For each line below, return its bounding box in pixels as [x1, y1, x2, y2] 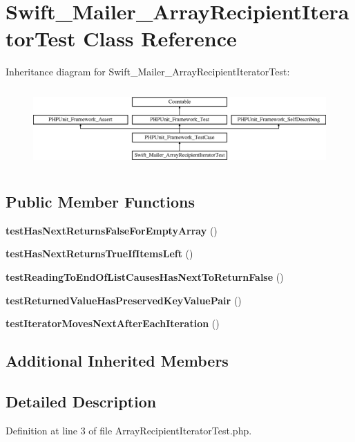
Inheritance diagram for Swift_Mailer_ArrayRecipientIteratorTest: [6, 64, 290, 79]
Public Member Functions [6, 191, 195, 212]
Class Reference [83, 24, 237, 53]
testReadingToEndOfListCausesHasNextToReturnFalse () [6, 270, 284, 284]
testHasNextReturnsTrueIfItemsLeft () [6, 246, 193, 261]
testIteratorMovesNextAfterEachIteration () [6, 316, 220, 331]
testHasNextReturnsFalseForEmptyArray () [6, 223, 218, 237]
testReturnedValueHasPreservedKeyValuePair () [6, 293, 242, 307]
